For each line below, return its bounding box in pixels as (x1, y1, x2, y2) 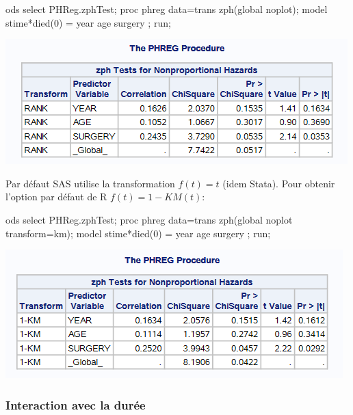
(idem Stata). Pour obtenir (222, 176, 335, 190)
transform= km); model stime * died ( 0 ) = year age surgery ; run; (5, 226, 271, 240)
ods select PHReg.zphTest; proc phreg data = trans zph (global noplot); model (5, 2, 328, 16)
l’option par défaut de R (5, 189, 107, 204)
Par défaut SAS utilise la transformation (5, 176, 175, 190)
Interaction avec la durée (5, 396, 146, 413)
